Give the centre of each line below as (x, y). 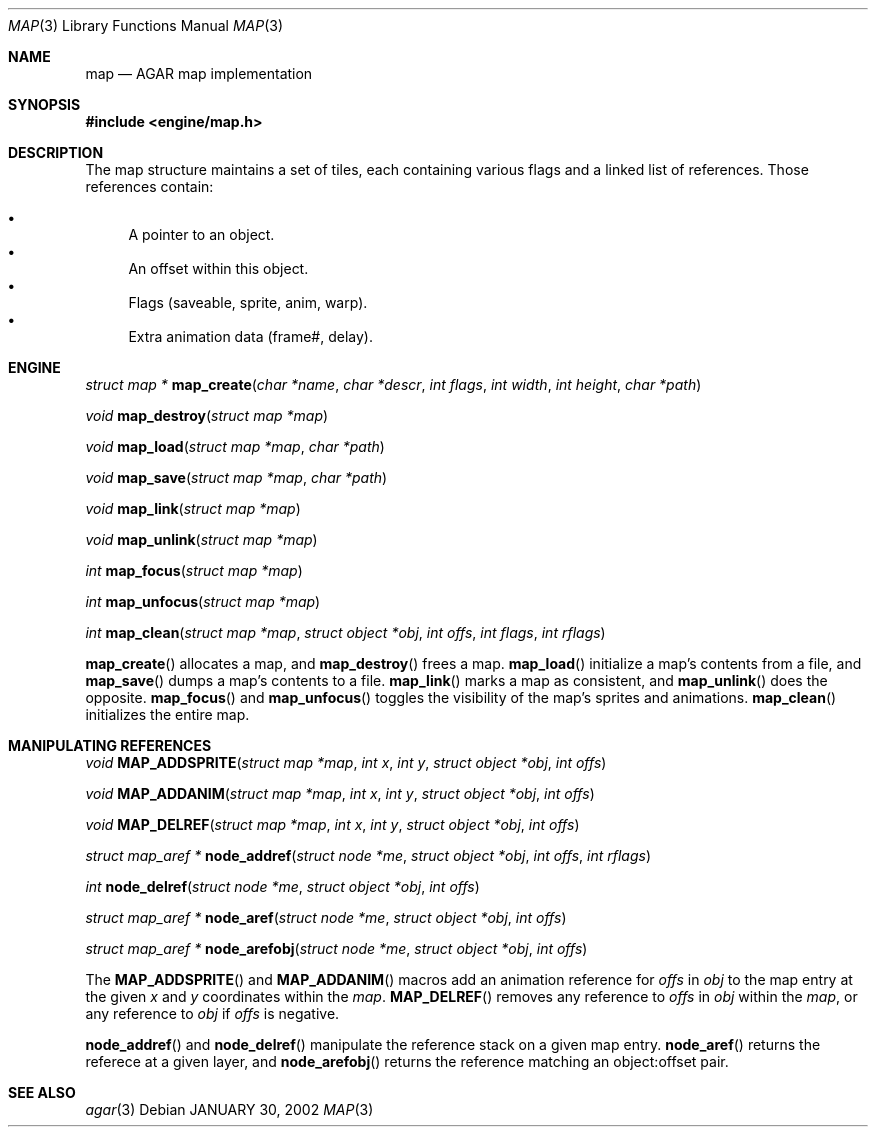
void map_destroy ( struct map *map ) (207, 415)
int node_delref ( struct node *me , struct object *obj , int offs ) (282, 886)
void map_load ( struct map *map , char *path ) (235, 446)
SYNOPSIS (44, 104)
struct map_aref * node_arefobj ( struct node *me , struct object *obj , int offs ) (336, 948)
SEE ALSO (42, 1092)
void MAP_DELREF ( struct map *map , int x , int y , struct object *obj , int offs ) (332, 824)
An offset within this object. (218, 268)
